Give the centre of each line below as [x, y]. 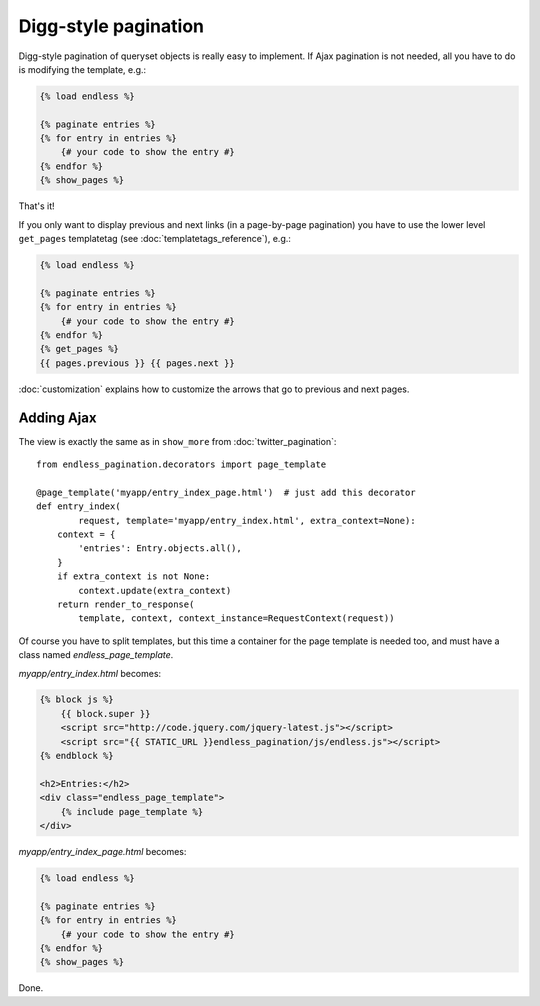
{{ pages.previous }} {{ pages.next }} [137, 363]
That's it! [36, 206]
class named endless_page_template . [96, 655]
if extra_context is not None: [133, 576]
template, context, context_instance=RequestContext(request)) [236, 618]
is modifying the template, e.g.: [82, 69]
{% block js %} [76, 699]
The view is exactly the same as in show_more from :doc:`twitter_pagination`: [177, 441]
